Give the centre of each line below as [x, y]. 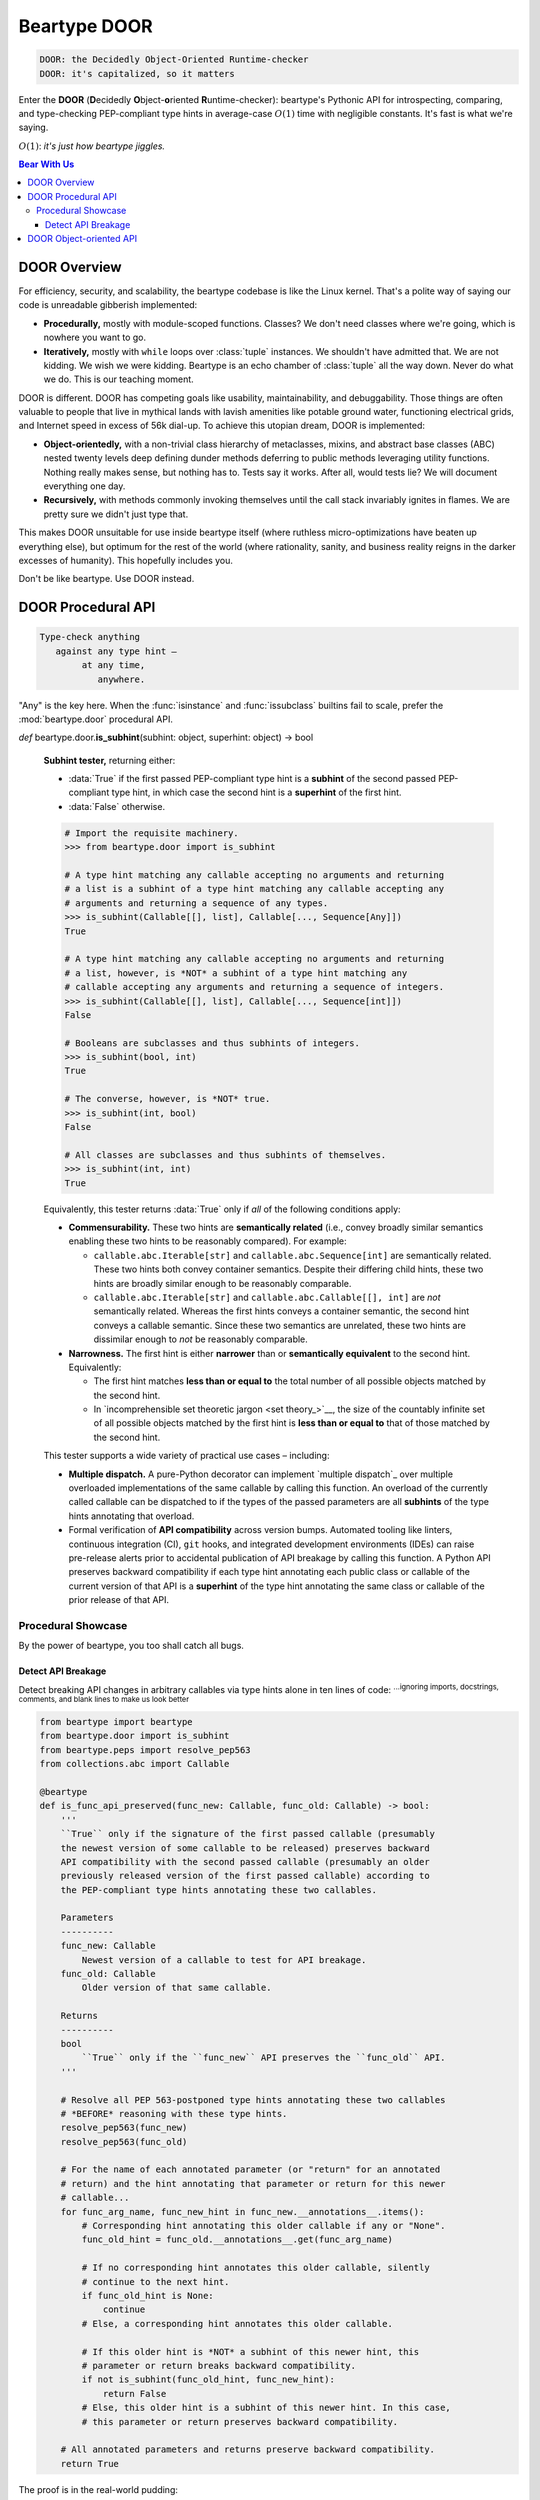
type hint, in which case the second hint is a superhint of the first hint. [256, 792]
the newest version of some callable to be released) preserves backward [245, 1848]
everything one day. [84, 486]
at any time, [113, 665]
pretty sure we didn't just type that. [116, 514]
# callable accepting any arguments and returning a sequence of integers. [254, 987]
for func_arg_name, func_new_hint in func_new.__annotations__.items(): [242, 2211]
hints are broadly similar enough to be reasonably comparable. [222, 1283]
